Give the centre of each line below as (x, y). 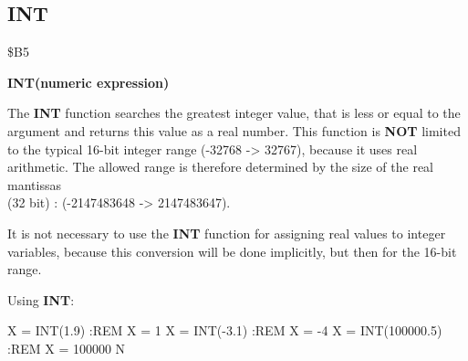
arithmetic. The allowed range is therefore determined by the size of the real (221, 167)
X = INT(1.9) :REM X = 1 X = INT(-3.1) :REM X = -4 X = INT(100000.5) (225, 330)
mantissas (34, 184)
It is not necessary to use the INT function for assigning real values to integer (227, 233)
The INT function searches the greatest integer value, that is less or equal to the (234, 113)
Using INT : (41, 299)
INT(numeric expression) (88, 82)
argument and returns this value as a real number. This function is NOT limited (234, 130)
